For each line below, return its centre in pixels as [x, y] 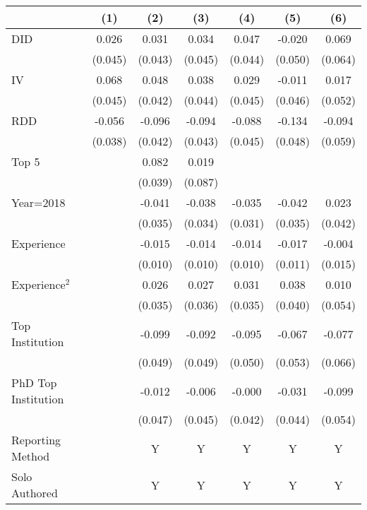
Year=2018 [38, 202]
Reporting [36, 440]
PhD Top [34, 382]
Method [31, 456]
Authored [35, 493]
